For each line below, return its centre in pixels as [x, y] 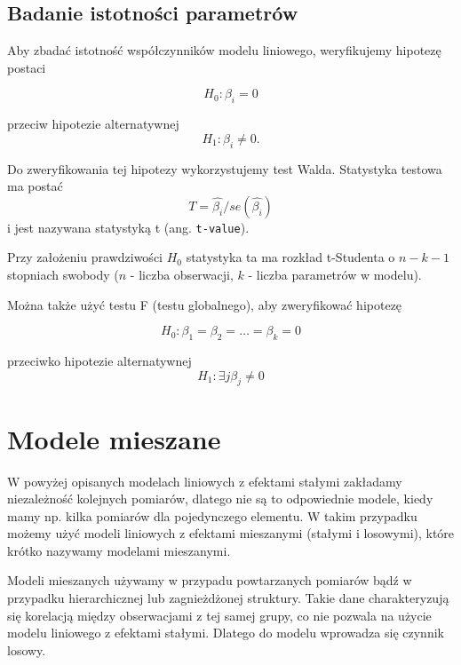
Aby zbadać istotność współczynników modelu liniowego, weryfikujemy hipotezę [224, 50]
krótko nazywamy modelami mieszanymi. [119, 550]
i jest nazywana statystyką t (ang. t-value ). [128, 227]
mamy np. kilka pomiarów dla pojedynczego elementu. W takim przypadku [212, 515]
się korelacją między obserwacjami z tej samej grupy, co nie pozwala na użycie [219, 615]
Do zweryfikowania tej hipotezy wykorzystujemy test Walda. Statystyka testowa [225, 168]
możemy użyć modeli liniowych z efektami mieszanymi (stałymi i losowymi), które [231, 533]
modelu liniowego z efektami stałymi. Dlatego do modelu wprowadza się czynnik [226, 633]
